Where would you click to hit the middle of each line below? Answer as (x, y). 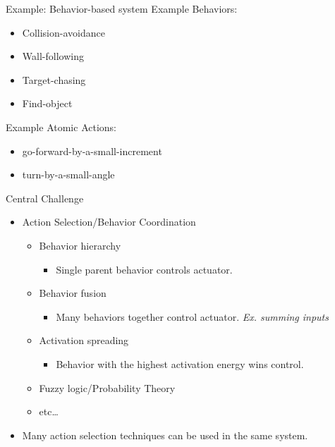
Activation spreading (84, 340)
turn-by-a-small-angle (68, 174)
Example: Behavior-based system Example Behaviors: (122, 8)
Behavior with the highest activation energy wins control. (180, 363)
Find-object (47, 103)
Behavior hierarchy (80, 245)
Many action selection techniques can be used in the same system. (165, 435)
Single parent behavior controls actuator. (144, 269)
